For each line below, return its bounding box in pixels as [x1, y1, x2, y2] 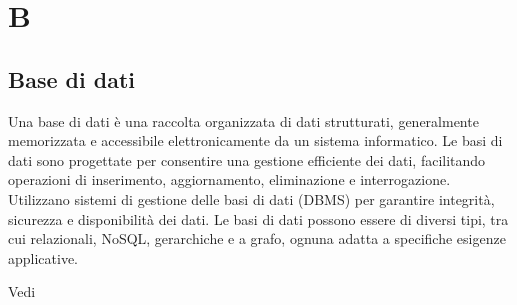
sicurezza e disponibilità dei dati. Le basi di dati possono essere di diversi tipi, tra [8, 208, 509, 229]
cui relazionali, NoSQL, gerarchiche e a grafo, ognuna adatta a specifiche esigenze [8, 228, 506, 249]
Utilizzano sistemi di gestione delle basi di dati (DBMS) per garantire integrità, [8, 188, 495, 209]
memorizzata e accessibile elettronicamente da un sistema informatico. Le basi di [8, 130, 503, 151]
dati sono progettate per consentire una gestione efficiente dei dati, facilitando [8, 149, 486, 170]
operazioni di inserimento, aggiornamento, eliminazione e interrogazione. [8, 169, 451, 190]
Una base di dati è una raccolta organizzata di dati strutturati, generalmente [8, 110, 479, 131]
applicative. [8, 247, 79, 268]
